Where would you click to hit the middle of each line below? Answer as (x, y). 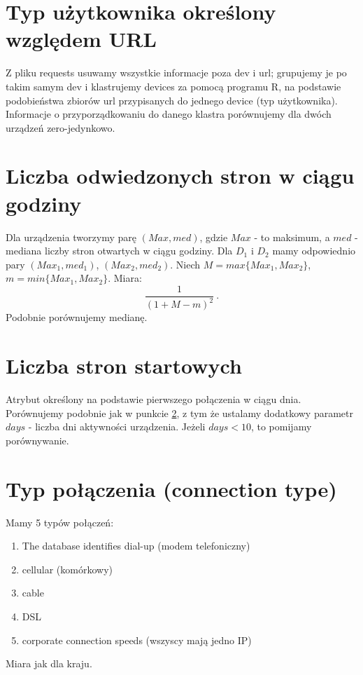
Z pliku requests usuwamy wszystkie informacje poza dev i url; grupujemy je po (176, 73)
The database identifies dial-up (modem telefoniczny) (136, 546)
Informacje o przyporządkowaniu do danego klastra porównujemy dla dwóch (169, 114)
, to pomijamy (281, 427)
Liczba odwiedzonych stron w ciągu (180, 176)
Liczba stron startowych (124, 366)
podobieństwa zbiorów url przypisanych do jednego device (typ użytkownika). (172, 100)
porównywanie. (37, 440)
